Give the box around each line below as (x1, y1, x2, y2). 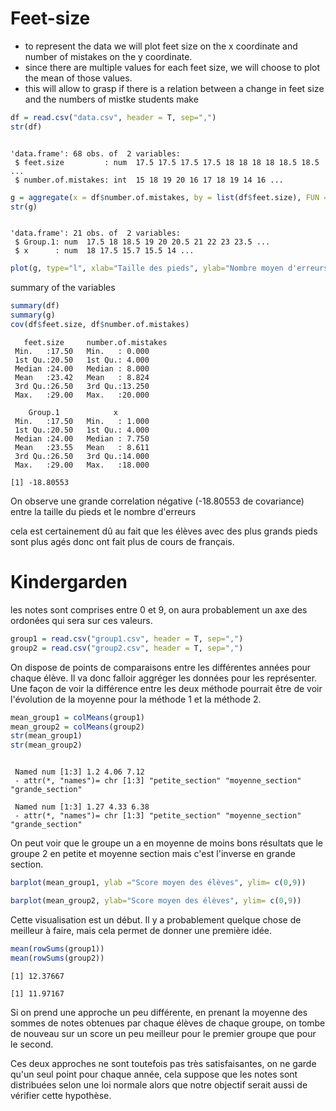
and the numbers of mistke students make (24, 93, 199, 105)
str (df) (10, 122, 43, 132)
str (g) (10, 202, 38, 212)
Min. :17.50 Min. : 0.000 (14, 346, 150, 356)
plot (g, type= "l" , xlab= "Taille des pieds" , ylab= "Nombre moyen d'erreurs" (10, 263, 333, 274)
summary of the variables (10, 282, 116, 294)
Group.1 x (28, 407, 118, 417)
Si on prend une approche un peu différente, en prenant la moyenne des (10, 1006, 308, 1018)
